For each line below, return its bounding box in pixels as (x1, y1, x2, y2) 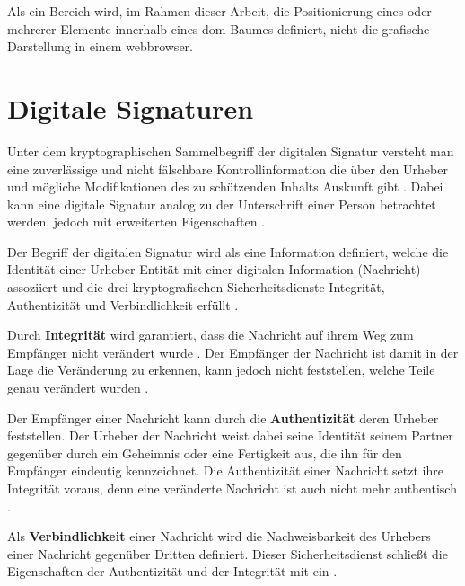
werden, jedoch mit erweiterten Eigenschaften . (7, 212, 265, 231)
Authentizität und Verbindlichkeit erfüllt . (7, 295, 239, 314)
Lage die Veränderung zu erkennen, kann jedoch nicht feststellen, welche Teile (7, 360, 435, 379)
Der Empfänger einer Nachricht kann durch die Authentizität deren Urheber (7, 408, 439, 427)
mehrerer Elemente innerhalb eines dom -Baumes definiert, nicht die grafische (7, 19, 430, 38)
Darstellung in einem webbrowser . (7, 37, 193, 56)
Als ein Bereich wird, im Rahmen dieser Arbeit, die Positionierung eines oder (7, 2, 432, 20)
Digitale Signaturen (7, 89, 254, 126)
